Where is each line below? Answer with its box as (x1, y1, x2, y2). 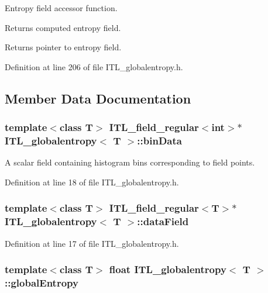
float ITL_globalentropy (109, 262, 226, 277)
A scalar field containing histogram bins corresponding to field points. (5, 156, 255, 168)
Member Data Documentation (5, 89, 191, 107)
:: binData (137, 133, 182, 147)
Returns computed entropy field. (5, 21, 121, 33)
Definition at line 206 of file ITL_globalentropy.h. (5, 60, 183, 73)
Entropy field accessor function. (5, 2, 118, 13)
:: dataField (137, 214, 189, 229)
